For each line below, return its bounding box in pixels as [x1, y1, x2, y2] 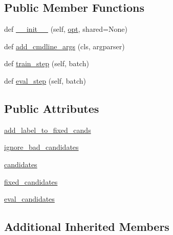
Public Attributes [4, 100, 99, 116]
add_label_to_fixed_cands [4, 124, 91, 135]
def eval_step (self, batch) [4, 75, 86, 86]
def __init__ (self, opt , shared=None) [4, 24, 127, 34]
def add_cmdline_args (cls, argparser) [4, 41, 125, 51]
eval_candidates [4, 193, 55, 204]
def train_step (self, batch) [4, 58, 89, 69]
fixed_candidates [4, 176, 58, 187]
